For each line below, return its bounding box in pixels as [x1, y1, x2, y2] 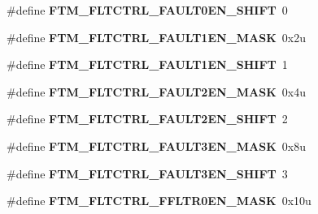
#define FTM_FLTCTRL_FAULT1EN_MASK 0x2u [7, 28, 306, 45]
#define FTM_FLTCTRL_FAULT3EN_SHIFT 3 [7, 165, 288, 182]
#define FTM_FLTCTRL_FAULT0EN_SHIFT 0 [7, 2, 288, 18]
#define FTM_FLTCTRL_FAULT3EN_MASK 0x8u [7, 137, 306, 154]
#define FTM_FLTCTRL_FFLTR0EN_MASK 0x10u [7, 192, 311, 209]
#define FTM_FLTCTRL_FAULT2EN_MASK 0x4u [7, 83, 306, 100]
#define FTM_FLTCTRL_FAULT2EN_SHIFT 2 [7, 110, 288, 127]
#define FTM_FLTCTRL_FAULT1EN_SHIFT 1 [7, 56, 288, 73]
